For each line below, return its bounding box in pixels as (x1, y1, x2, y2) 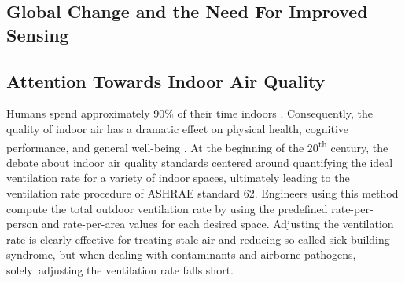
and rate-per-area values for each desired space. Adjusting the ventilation (41, 216, 394, 232)
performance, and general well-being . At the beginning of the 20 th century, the (6, 136, 388, 155)
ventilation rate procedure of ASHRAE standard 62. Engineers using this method (6, 185, 399, 201)
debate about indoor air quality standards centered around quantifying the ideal (6, 154, 393, 170)
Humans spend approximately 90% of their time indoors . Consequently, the (6, 105, 373, 122)
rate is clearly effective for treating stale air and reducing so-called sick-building (6, 230, 390, 247)
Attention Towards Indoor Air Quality (6, 68, 326, 93)
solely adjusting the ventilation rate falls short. (6, 261, 234, 278)
